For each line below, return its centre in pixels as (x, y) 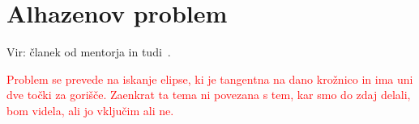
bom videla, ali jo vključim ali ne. (90, 110)
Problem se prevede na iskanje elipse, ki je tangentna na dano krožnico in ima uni (210, 79)
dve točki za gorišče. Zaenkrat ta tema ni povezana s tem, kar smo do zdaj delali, (209, 95)
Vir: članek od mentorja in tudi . (89, 52)
